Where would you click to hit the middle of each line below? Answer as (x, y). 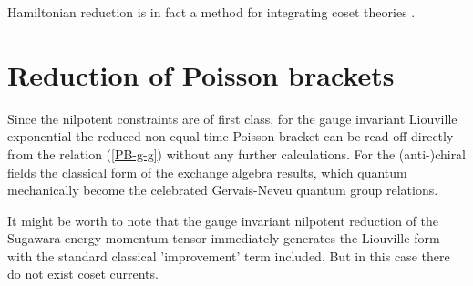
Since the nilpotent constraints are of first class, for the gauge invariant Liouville (232, 118)
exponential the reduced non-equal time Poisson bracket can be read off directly (231, 136)
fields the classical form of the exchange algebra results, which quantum (207, 172)
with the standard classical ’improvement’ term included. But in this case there (229, 255)
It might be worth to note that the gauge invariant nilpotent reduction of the (223, 220)
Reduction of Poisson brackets (201, 74)
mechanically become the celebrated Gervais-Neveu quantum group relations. (223, 190)
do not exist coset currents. (83, 274)
